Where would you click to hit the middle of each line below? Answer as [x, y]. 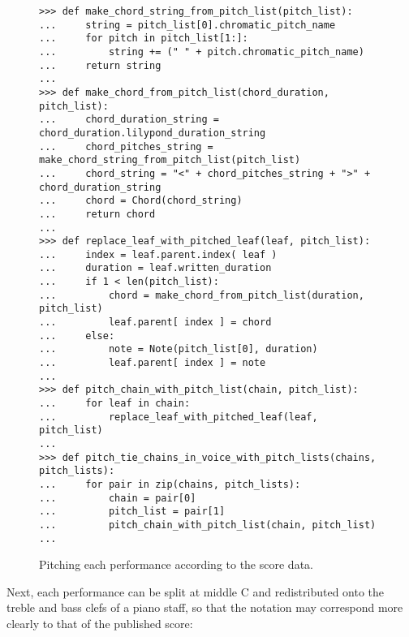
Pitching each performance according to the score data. [176, 564]
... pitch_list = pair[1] [132, 512]
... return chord [97, 214]
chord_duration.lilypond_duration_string [153, 133]
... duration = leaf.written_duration [155, 268]
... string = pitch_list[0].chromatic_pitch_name [187, 25]
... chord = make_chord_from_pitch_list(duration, [202, 295]
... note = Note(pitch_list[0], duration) [179, 349]
